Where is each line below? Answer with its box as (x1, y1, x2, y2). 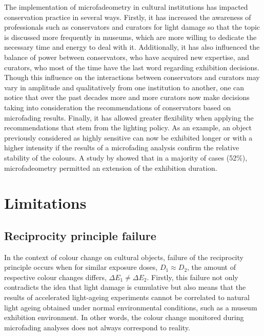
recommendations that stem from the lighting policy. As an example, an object (4, 122, 252, 133)
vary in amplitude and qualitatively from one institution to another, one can (4, 82, 245, 92)
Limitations (4, 192, 87, 213)
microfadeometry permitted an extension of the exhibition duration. (4, 162, 217, 173)
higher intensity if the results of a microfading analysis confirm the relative (4, 142, 239, 153)
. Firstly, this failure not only (147, 271, 238, 282)
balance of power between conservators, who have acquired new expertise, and (4, 51, 249, 62)
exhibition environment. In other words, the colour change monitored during (4, 312, 244, 323)
